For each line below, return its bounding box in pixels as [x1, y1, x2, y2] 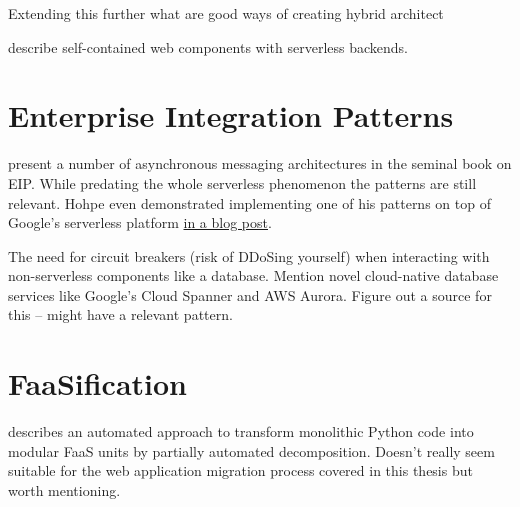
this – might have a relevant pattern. [8, 304, 233, 325]
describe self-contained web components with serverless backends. [8, 36, 408, 57]
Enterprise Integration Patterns [8, 95, 454, 136]
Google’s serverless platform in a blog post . [8, 212, 272, 233]
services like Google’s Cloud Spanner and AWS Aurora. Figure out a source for [8, 284, 492, 305]
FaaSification [8, 363, 188, 404]
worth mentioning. [8, 479, 121, 500]
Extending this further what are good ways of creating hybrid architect [8, 3, 444, 23]
